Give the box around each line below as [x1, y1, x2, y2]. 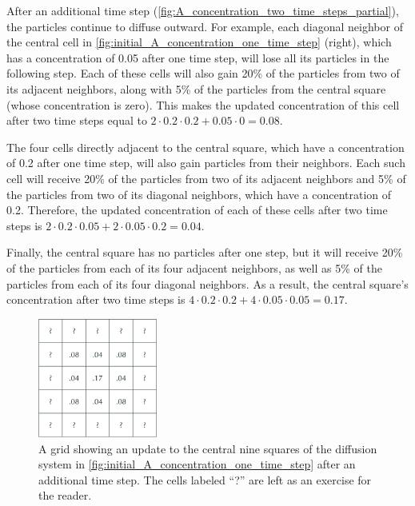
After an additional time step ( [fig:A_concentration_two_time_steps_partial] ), [6, 2, 399, 18]
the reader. [38, 487, 92, 504]
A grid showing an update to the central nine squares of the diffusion [38, 440, 377, 456]
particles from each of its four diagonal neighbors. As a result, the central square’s [6, 275, 409, 292]
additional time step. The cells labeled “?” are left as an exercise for [38, 471, 372, 488]
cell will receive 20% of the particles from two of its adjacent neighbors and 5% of [6, 169, 406, 186]
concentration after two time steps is [6, 291, 186, 308]
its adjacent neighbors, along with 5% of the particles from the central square [6, 80, 386, 97]
